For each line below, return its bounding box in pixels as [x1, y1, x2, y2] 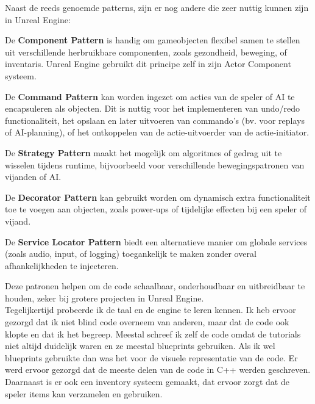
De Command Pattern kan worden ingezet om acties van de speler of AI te [5, 90, 295, 103]
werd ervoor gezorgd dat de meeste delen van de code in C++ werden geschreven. [5, 363, 311, 376]
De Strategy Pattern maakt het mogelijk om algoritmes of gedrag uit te [5, 146, 282, 159]
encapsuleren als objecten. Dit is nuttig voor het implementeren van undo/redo [5, 102, 300, 115]
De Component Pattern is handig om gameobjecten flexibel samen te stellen [5, 34, 300, 46]
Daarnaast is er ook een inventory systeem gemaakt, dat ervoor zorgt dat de [5, 375, 289, 388]
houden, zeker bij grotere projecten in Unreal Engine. [5, 291, 204, 304]
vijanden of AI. [5, 170, 62, 183]
